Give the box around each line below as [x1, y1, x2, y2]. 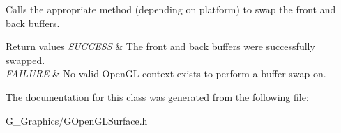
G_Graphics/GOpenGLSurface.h [6, 113, 148, 127]
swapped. [6, 52, 45, 67]
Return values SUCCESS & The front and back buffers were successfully [6, 39, 315, 54]
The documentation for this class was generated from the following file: [6, 89, 309, 104]
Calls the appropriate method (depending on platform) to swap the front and [6, 2, 336, 16]
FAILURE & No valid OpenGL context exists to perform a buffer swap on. [6, 66, 326, 81]
